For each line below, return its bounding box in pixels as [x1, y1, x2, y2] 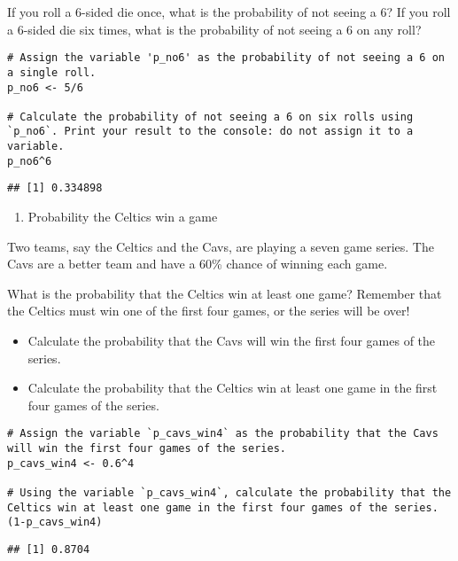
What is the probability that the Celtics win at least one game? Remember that [7, 284, 442, 302]
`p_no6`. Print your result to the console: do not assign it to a [7, 125, 414, 138]
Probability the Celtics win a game [27, 207, 218, 226]
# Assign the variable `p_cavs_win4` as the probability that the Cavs [7, 427, 439, 440]
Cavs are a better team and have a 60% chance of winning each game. [7, 254, 388, 273]
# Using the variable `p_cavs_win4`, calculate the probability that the [7, 487, 452, 500]
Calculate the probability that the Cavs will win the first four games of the [27, 331, 436, 350]
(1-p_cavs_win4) [7, 516, 103, 529]
